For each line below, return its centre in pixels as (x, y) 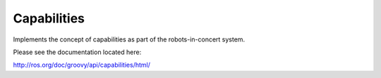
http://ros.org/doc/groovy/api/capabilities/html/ (82, 65)
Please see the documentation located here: (77, 52)
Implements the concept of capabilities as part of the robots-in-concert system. (129, 39)
